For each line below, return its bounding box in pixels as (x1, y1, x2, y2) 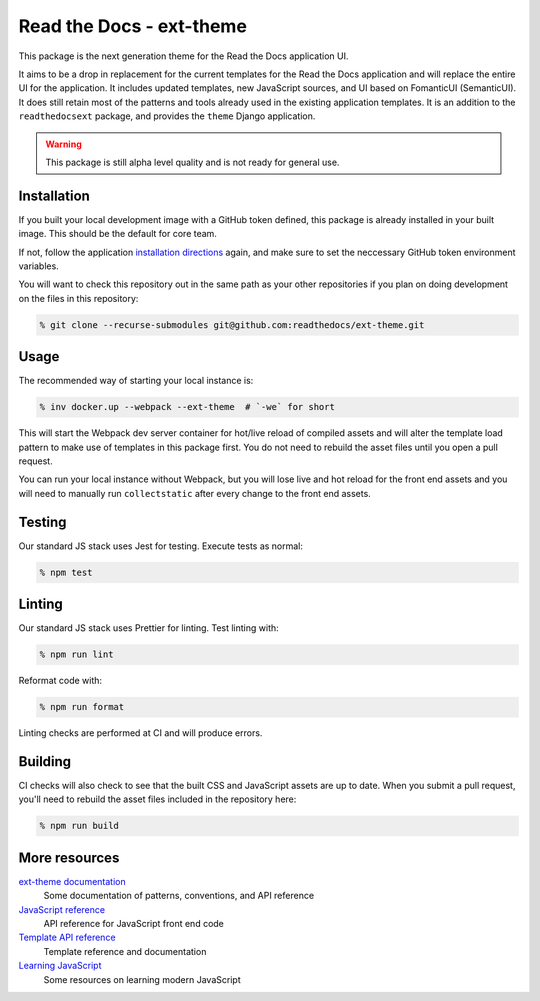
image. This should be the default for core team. (18, 228, 217, 240)
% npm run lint (39, 649, 114, 660)
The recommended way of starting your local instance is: (18, 375, 254, 387)
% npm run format (39, 701, 125, 713)
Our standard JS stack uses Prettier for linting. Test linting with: (18, 622, 279, 634)
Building (18, 753, 72, 770)
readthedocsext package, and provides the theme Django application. (18, 110, 316, 122)
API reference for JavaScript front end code (43, 918, 225, 930)
